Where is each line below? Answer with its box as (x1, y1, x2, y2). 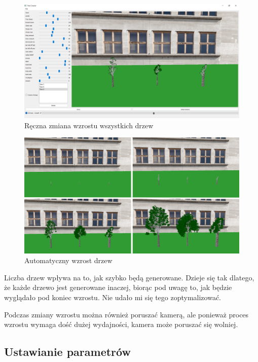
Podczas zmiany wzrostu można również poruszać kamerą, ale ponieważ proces (4, 309, 249, 319)
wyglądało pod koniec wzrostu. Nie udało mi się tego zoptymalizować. (4, 292, 222, 302)
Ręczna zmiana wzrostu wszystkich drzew (24, 120, 154, 130)
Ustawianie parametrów (4, 344, 131, 359)
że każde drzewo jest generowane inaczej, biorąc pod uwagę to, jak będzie (4, 282, 232, 293)
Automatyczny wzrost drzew (24, 255, 113, 266)
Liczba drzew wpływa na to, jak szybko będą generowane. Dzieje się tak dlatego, (4, 272, 254, 282)
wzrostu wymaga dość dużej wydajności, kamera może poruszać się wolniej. (4, 319, 238, 330)
